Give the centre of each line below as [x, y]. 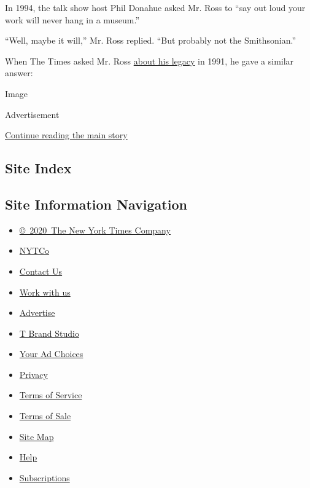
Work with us [45, 292]
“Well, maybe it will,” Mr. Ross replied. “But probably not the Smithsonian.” [151, 40]
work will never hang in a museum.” [72, 19]
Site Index [38, 168]
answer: [19, 73]
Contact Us [41, 271]
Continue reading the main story [66, 135]
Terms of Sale [45, 416]
